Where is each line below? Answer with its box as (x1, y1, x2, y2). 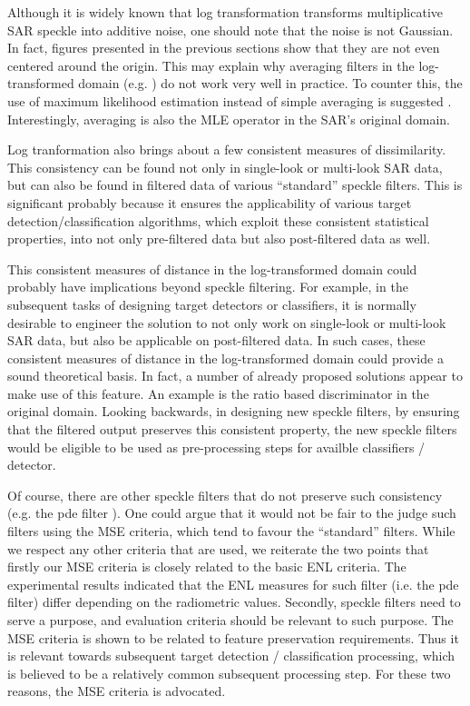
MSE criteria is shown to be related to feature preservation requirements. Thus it (7, 628, 459, 647)
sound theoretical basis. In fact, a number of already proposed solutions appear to (7, 366, 463, 385)
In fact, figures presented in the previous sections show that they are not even (7, 38, 440, 57)
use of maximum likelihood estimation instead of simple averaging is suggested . (7, 91, 452, 110)
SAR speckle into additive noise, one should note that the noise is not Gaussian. (7, 20, 454, 39)
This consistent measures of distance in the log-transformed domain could (7, 259, 417, 278)
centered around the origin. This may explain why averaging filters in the (7, 55, 415, 75)
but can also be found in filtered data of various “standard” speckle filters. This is (7, 175, 463, 194)
